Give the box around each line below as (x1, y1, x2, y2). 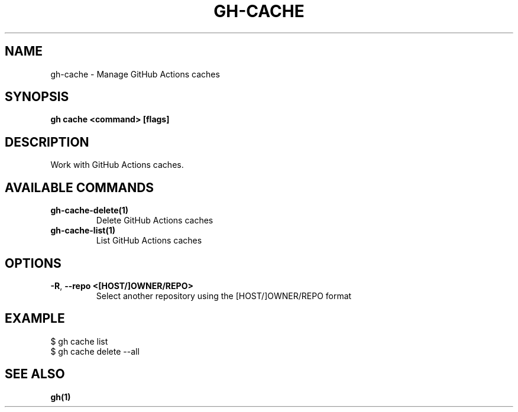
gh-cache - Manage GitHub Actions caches (50, 69, 220, 79)
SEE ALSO (5, 366, 65, 382)
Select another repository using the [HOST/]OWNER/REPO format (96, 290, 352, 301)
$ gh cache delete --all (50, 346, 140, 356)
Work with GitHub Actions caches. (50, 160, 184, 170)
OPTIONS (5, 255, 61, 271)
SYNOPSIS (5, 89, 69, 105)
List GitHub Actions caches (96, 235, 202, 246)
